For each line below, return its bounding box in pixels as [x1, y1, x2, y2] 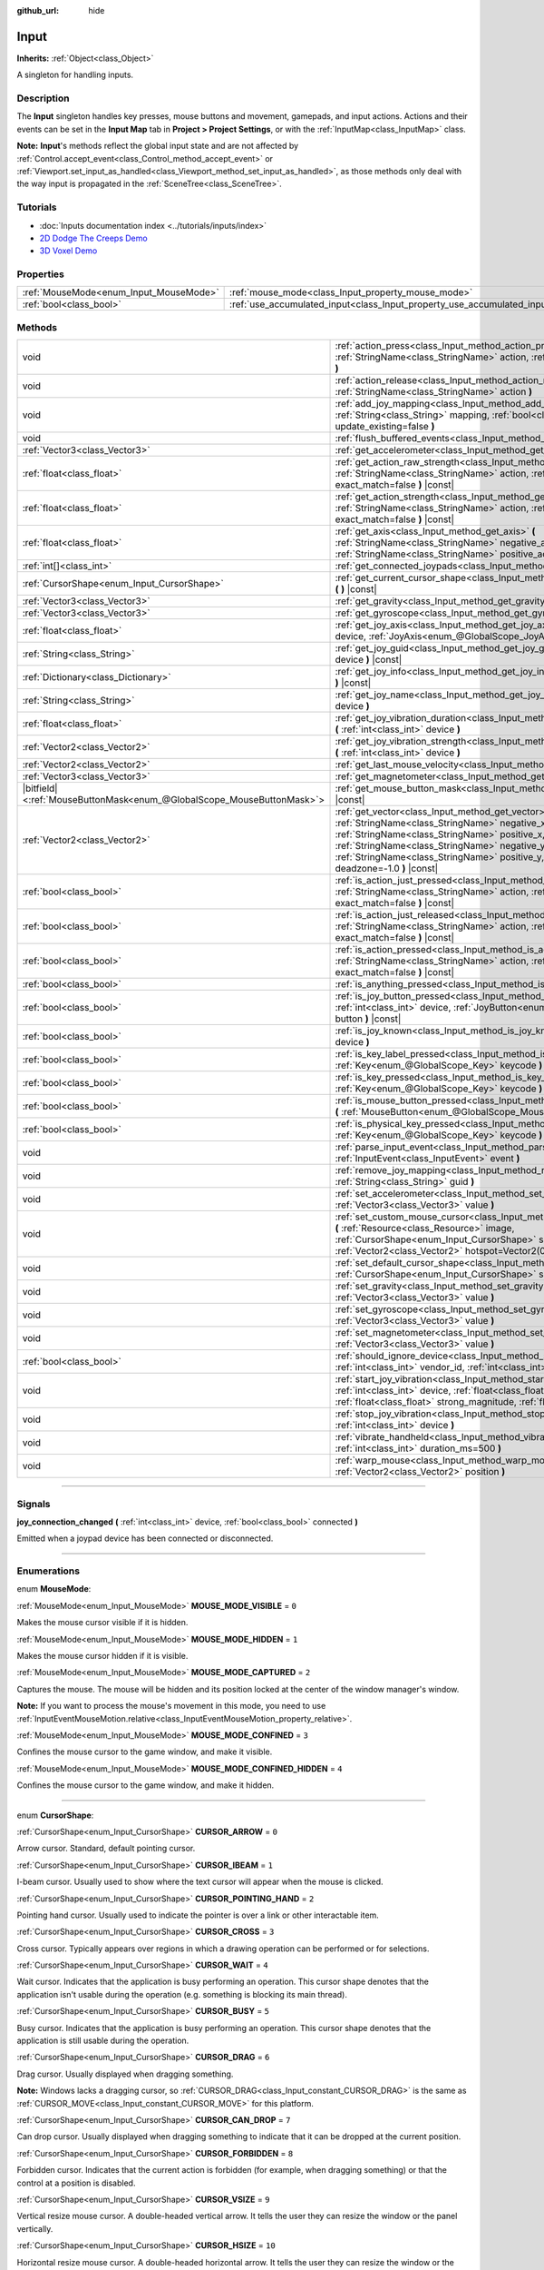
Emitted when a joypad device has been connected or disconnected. [16, 1533, 274, 1544]
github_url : [16, 5, 59, 15]
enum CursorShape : [16, 1810, 94, 1821]
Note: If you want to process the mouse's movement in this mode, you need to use [16, 1701, 326, 1712]
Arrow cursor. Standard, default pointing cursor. [16, 1843, 196, 1854]
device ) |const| [335, 654, 403, 666]
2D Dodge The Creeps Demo [39, 232, 149, 243]
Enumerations [16, 1564, 81, 1577]
